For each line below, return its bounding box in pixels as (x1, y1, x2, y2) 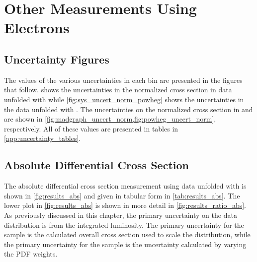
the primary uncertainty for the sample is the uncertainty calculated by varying (4, 239, 247, 249)
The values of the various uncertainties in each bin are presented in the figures (4, 74, 243, 85)
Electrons (4, 17, 70, 38)
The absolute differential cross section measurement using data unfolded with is (4, 181, 247, 191)
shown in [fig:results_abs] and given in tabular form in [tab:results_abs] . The (4, 190, 240, 200)
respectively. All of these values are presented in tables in (4, 123, 178, 133)
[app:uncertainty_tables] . (4, 133, 81, 143)
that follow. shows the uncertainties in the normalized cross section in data (4, 84, 232, 95)
